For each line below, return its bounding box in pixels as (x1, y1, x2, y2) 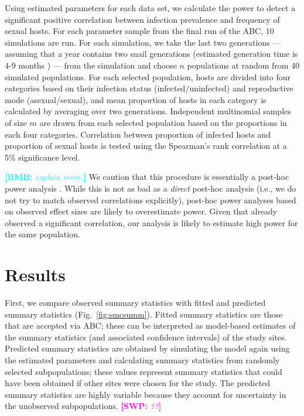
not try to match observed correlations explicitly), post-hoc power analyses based (5, 193, 296, 206)
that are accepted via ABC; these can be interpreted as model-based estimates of (5, 319, 296, 332)
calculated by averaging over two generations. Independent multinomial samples (5, 105, 291, 117)
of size (5, 116, 27, 128)
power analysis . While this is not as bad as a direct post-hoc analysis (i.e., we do (5, 182, 296, 194)
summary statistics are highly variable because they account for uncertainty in (5, 388, 286, 400)
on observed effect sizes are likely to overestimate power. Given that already (5, 205, 278, 217)
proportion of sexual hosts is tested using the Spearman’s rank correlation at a (5, 139, 287, 152)
